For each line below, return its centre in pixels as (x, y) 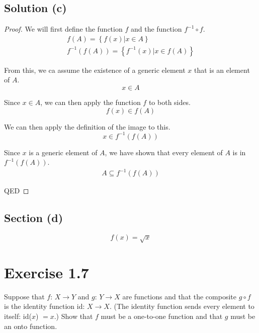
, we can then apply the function (91, 102)
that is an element (222, 70)
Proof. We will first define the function (63, 29)
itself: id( (18, 316)
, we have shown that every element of (164, 152)
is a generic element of (63, 152)
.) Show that (73, 316)
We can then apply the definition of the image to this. (87, 126)
